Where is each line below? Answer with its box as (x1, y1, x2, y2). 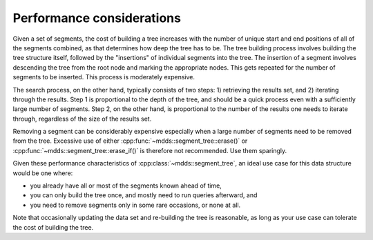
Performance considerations (12, 10, 181, 26)
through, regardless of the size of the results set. (12, 114, 152, 123)
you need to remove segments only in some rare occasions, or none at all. (30, 201, 241, 209)
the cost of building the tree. (12, 223, 94, 231)
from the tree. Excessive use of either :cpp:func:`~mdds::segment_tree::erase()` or (12, 137, 248, 145)
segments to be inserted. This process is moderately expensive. (12, 73, 195, 81)
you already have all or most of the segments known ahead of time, (30, 181, 222, 190)
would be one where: (12, 169, 73, 177)
